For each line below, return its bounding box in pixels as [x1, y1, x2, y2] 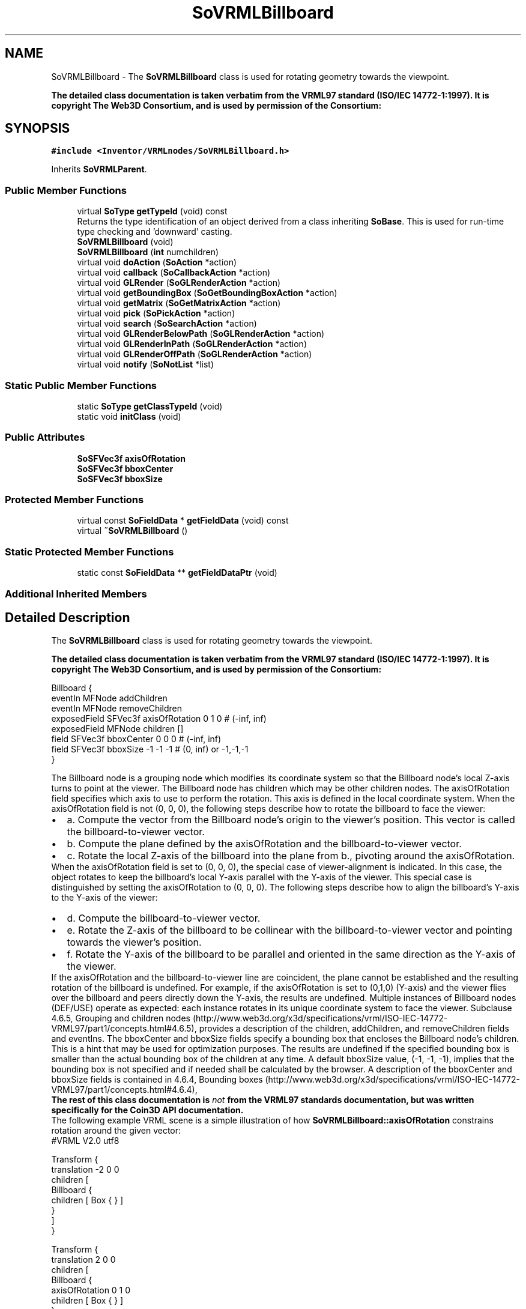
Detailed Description [5, 609, 130, 625]
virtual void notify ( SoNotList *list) [77, 359, 214, 370]
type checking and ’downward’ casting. [77, 226, 232, 237]
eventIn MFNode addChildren [51, 693, 168, 704]
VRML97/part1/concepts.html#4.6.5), [51, 1023, 197, 1034]
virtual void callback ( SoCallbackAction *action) [77, 267, 271, 278]
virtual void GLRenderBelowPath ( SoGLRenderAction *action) [77, 328, 325, 339]
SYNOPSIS [5, 121, 70, 136]
